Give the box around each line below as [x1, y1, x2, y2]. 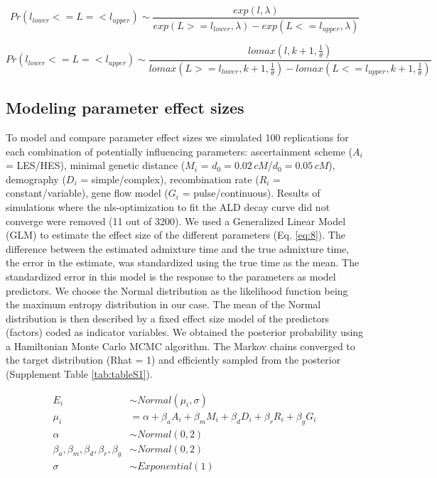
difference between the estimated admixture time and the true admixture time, [6, 241, 350, 256]
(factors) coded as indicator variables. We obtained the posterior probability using [6, 325, 364, 340]
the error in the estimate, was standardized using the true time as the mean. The [6, 255, 360, 270]
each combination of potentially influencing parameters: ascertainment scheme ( [6, 143, 352, 158]
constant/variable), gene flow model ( [6, 185, 168, 200]
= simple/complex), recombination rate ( [80, 171, 259, 186]
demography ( [6, 171, 66, 186]
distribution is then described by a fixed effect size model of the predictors [6, 310, 330, 325]
